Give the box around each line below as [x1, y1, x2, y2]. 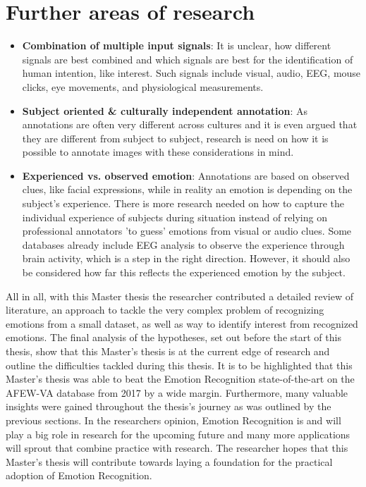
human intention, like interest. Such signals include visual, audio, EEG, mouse [22, 66, 361, 80]
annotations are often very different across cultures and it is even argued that [22, 117, 358, 132]
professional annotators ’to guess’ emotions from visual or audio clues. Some [22, 223, 352, 238]
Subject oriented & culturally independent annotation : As [22, 103, 308, 118]
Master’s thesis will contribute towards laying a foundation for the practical [6, 454, 333, 469]
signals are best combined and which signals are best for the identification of [22, 51, 353, 66]
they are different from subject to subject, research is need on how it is [22, 130, 329, 145]
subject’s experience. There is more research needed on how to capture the [22, 196, 345, 211]
